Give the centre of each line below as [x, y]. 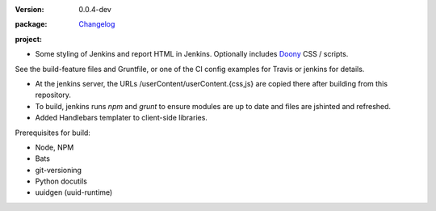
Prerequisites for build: [52, 133]
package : [31, 24]
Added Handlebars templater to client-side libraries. [121, 118]
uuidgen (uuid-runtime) [74, 192]
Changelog [97, 24]
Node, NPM [55, 147]
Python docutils [61, 181]
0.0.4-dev [95, 9]
